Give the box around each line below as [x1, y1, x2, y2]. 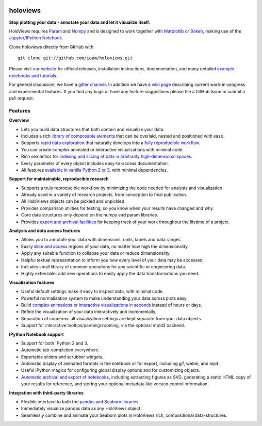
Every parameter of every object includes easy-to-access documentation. [21, 160, 169, 166]
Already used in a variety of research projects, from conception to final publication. [21, 192, 188, 197]
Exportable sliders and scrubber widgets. [21, 354, 104, 360]
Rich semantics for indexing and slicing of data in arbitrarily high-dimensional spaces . [21, 153, 193, 160]
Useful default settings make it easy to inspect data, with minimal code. [21, 289, 164, 295]
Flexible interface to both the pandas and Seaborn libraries [21, 399, 139, 405]
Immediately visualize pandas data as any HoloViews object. [21, 406, 142, 411]
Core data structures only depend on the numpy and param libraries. [21, 212, 159, 218]
